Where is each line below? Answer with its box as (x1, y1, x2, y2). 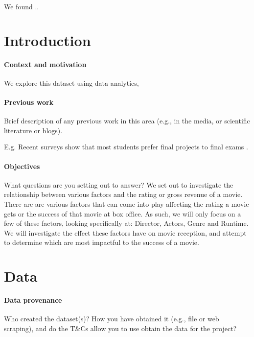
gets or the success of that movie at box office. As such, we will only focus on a (4, 208, 241, 218)
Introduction (4, 30, 91, 50)
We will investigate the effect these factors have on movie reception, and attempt (4, 227, 247, 238)
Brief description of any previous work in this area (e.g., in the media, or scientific (4, 116, 250, 126)
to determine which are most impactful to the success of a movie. (4, 237, 199, 247)
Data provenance (4, 294, 62, 305)
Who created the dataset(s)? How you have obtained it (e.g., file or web (4, 313, 219, 324)
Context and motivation (4, 59, 87, 69)
